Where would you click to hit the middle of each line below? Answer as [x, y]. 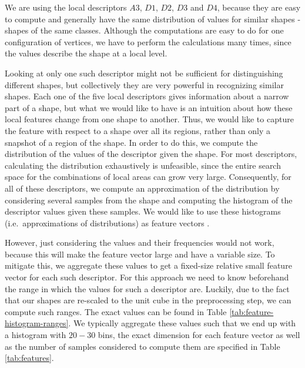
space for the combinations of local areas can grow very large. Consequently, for [148, 177]
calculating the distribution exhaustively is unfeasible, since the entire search [143, 165]
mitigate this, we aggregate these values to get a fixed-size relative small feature [148, 265]
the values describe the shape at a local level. [86, 53]
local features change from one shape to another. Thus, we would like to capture [149, 119]
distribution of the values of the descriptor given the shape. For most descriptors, [151, 154]
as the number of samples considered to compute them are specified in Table [143, 346]
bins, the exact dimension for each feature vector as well [199, 335]
